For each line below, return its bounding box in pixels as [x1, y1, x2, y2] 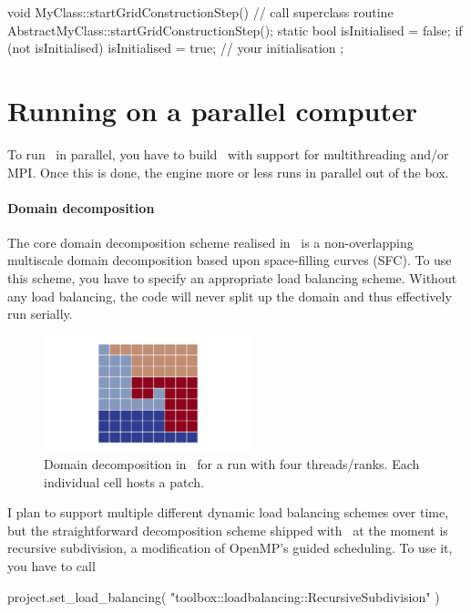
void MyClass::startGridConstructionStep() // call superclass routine [7, 3, 394, 21]
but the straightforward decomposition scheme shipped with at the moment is [7, 520, 448, 539]
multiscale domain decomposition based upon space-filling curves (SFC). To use [7, 250, 452, 270]
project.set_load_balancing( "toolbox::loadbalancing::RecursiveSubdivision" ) [7, 587, 440, 606]
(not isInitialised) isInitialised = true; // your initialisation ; [7, 38, 344, 57]
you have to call [7, 556, 96, 575]
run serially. [7, 304, 73, 323]
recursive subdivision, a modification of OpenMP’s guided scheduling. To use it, [7, 538, 453, 557]
